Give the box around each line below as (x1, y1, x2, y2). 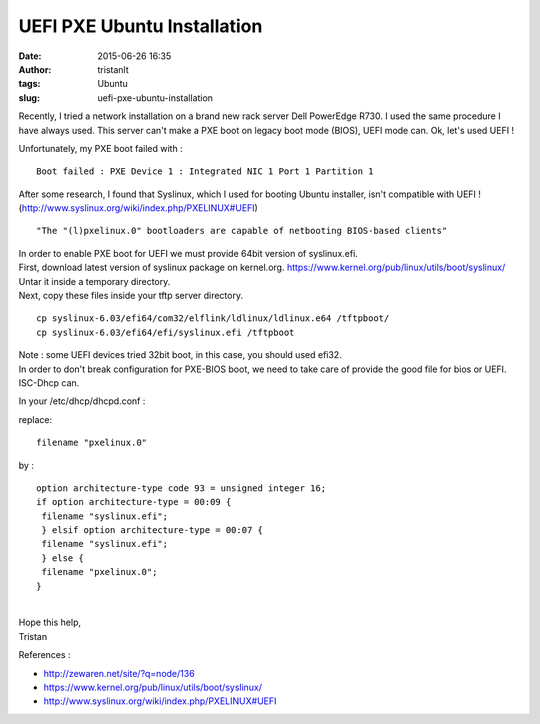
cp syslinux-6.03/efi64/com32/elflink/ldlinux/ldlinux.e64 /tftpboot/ (36, 313, 390, 324)
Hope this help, (18, 616, 82, 629)
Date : (18, 50, 42, 62)
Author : (18, 63, 52, 75)
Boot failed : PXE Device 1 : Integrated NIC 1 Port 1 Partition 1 (36, 166, 374, 177)
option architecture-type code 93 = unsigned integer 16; (36, 482, 327, 494)
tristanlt (97, 63, 129, 75)
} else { (41, 552, 84, 564)
